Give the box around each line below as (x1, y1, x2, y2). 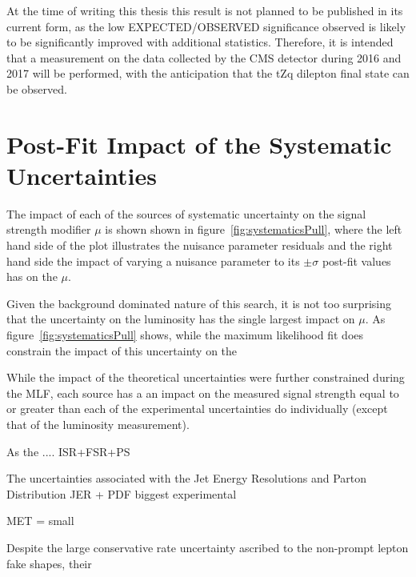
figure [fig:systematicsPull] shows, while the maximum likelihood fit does (6, 327, 364, 343)
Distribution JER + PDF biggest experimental (6, 485, 237, 502)
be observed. (6, 80, 67, 97)
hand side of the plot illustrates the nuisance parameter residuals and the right (6, 237, 393, 254)
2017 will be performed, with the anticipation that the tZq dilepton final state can (6, 65, 410, 82)
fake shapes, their (6, 555, 92, 571)
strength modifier (6, 221, 91, 238)
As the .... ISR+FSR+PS (6, 443, 130, 459)
